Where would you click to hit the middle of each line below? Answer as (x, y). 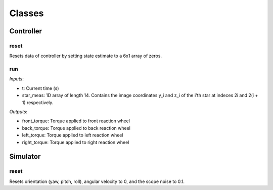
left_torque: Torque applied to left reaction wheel (73, 135)
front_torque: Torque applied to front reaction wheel (76, 121)
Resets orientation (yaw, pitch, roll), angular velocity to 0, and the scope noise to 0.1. (97, 181)
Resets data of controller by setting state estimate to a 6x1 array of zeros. (85, 56)
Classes (27, 13)
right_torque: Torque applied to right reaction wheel (76, 142)
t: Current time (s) (40, 88)
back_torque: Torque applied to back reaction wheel (76, 128)
